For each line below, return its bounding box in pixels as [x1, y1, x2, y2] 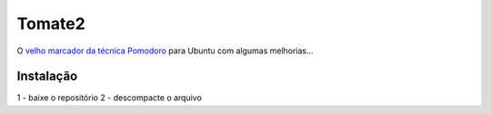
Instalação [16, 69, 78, 84]
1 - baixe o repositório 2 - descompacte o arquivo [16, 92, 202, 103]
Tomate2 [16, 14, 85, 33]
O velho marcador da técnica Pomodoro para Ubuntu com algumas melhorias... [16, 45, 314, 56]
